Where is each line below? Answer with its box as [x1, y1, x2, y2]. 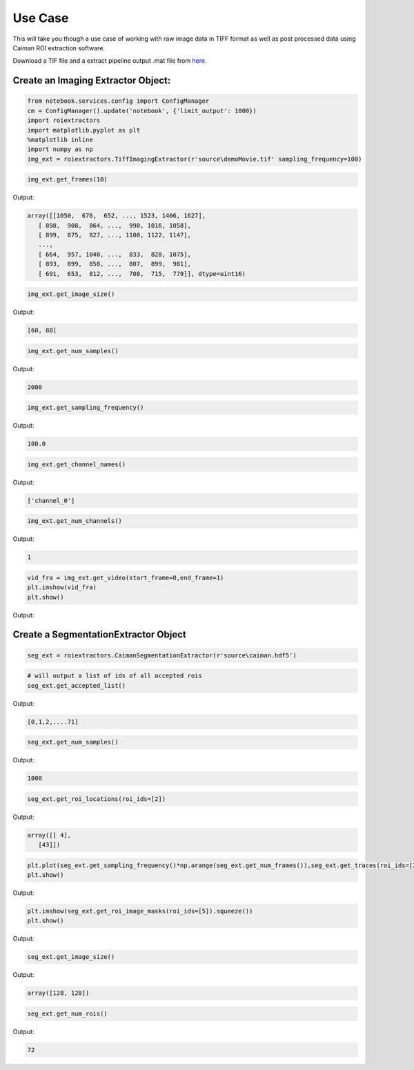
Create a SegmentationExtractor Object [12, 628, 186, 641]
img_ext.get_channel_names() [27, 460, 126, 468]
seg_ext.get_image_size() [27, 953, 115, 961]
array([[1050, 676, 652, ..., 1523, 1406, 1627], [27, 212, 206, 220]
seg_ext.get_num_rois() [27, 1009, 108, 1018]
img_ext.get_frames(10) [27, 176, 108, 184]
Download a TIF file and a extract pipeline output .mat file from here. [12, 57, 207, 65]
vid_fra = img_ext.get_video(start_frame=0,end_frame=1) [27, 573, 224, 582]
